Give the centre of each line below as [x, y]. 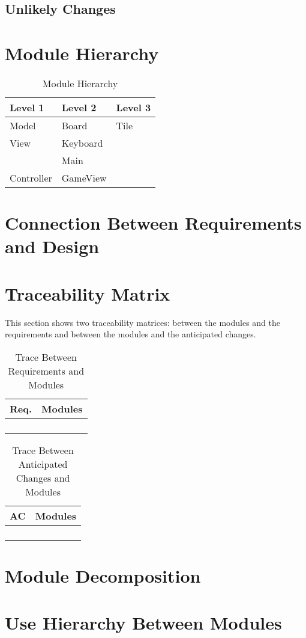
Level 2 [79, 107]
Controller [31, 177]
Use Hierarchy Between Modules [143, 623]
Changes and [43, 477]
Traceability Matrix [88, 293]
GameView [84, 177]
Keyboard [82, 143]
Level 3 [133, 107]
